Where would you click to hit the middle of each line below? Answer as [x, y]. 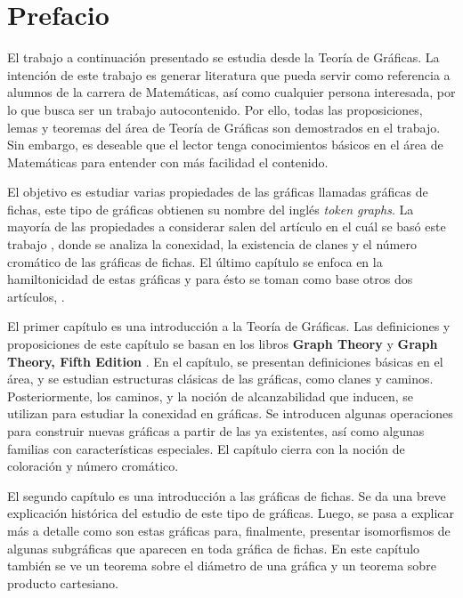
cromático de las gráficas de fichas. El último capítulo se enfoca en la [195, 261]
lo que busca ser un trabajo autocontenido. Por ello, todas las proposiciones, [215, 109]
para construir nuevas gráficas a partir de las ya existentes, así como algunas [216, 431]
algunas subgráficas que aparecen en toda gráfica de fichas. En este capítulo [214, 548]
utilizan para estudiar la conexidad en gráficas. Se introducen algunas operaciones [230, 413]
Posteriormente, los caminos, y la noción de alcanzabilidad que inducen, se [210, 396]
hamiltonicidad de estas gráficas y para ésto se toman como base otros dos [210, 279]
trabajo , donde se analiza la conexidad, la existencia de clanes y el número [212, 244]
